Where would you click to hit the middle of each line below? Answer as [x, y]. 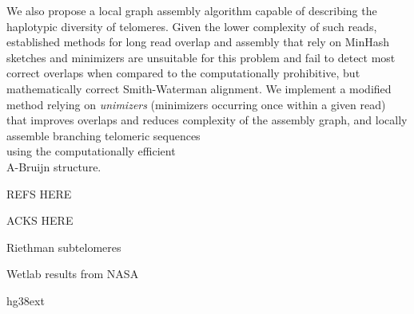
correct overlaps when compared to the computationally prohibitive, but [183, 73]
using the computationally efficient [91, 151]
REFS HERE [39, 193]
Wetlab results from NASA [73, 274]
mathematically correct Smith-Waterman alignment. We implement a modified [199, 88]
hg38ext [26, 300]
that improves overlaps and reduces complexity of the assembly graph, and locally [207, 120]
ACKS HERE [40, 220]
